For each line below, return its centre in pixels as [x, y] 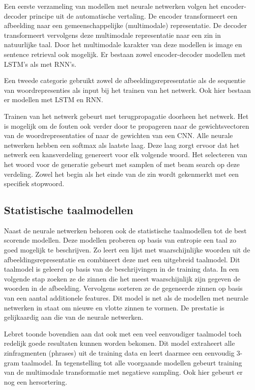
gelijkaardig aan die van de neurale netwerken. [74, 317]
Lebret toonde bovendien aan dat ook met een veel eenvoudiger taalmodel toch [123, 333]
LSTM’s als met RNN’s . [40, 64]
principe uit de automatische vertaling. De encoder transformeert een [133, 15]
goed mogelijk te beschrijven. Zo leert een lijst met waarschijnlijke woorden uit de [127, 250]
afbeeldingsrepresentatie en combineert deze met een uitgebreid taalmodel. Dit [122, 259]
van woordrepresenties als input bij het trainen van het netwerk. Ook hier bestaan [127, 90]
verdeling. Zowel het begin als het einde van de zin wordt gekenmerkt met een [121, 174]
